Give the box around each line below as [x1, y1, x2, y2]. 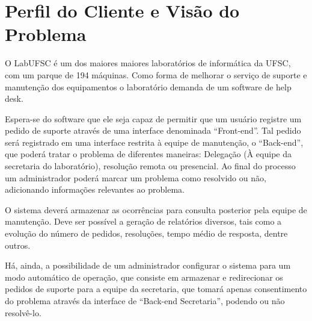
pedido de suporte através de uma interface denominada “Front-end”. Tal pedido [5, 124, 301, 137]
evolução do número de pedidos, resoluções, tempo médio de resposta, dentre [5, 227, 288, 240]
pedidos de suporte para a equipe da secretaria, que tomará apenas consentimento [5, 282, 307, 295]
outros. [5, 238, 31, 251]
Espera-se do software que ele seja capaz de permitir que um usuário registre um [5, 112, 302, 125]
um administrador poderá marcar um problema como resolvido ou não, [5, 171, 266, 184]
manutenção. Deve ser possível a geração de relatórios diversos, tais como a [5, 215, 282, 228]
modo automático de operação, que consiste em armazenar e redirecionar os [5, 270, 283, 283]
